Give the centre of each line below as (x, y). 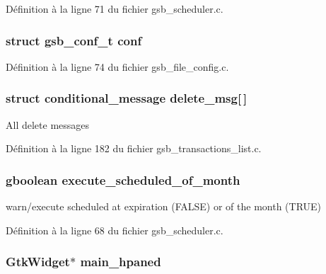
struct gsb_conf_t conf (74, 40)
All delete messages (48, 124)
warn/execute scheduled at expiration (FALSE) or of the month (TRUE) (164, 206)
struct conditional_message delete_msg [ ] (127, 98)
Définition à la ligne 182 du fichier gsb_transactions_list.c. (134, 148)
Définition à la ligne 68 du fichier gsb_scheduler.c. (115, 230)
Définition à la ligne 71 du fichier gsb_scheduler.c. (115, 8)
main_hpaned (121, 262)
